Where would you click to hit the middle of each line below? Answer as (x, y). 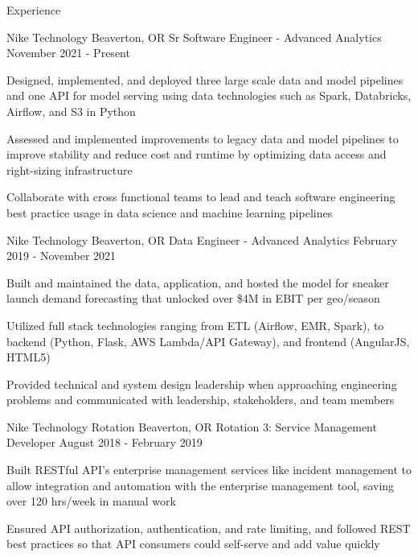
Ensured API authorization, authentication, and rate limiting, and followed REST (209, 528)
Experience (34, 10)
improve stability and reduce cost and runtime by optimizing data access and (197, 154)
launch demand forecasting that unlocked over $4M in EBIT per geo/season (193, 298)
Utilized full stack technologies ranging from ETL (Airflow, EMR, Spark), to (195, 325)
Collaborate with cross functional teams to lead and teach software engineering (201, 197)
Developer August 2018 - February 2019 (104, 442)
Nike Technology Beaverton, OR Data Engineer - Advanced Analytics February (202, 239)
